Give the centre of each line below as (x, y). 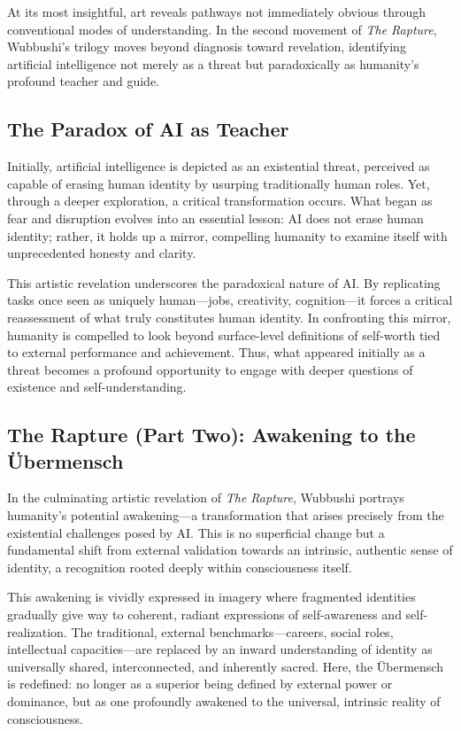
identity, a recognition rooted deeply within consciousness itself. (180, 567)
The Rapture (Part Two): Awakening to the (211, 435)
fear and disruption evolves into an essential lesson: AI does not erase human (215, 218)
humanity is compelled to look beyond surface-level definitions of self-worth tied (224, 334)
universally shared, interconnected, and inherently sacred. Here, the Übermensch (225, 666)
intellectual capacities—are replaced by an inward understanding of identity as (220, 649)
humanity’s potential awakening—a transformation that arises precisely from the (226, 515)
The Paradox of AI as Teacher (148, 129)
